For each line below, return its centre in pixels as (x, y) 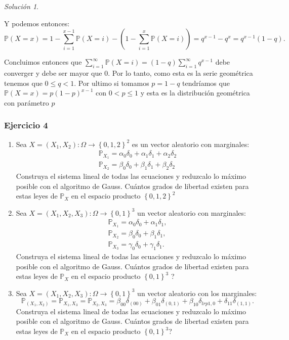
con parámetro (27, 102)
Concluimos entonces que (43, 62)
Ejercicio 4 (26, 125)
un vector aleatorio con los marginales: (197, 293)
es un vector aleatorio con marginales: (191, 144)
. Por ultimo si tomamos (112, 83)
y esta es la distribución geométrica (195, 93)
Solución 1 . (21, 6)
